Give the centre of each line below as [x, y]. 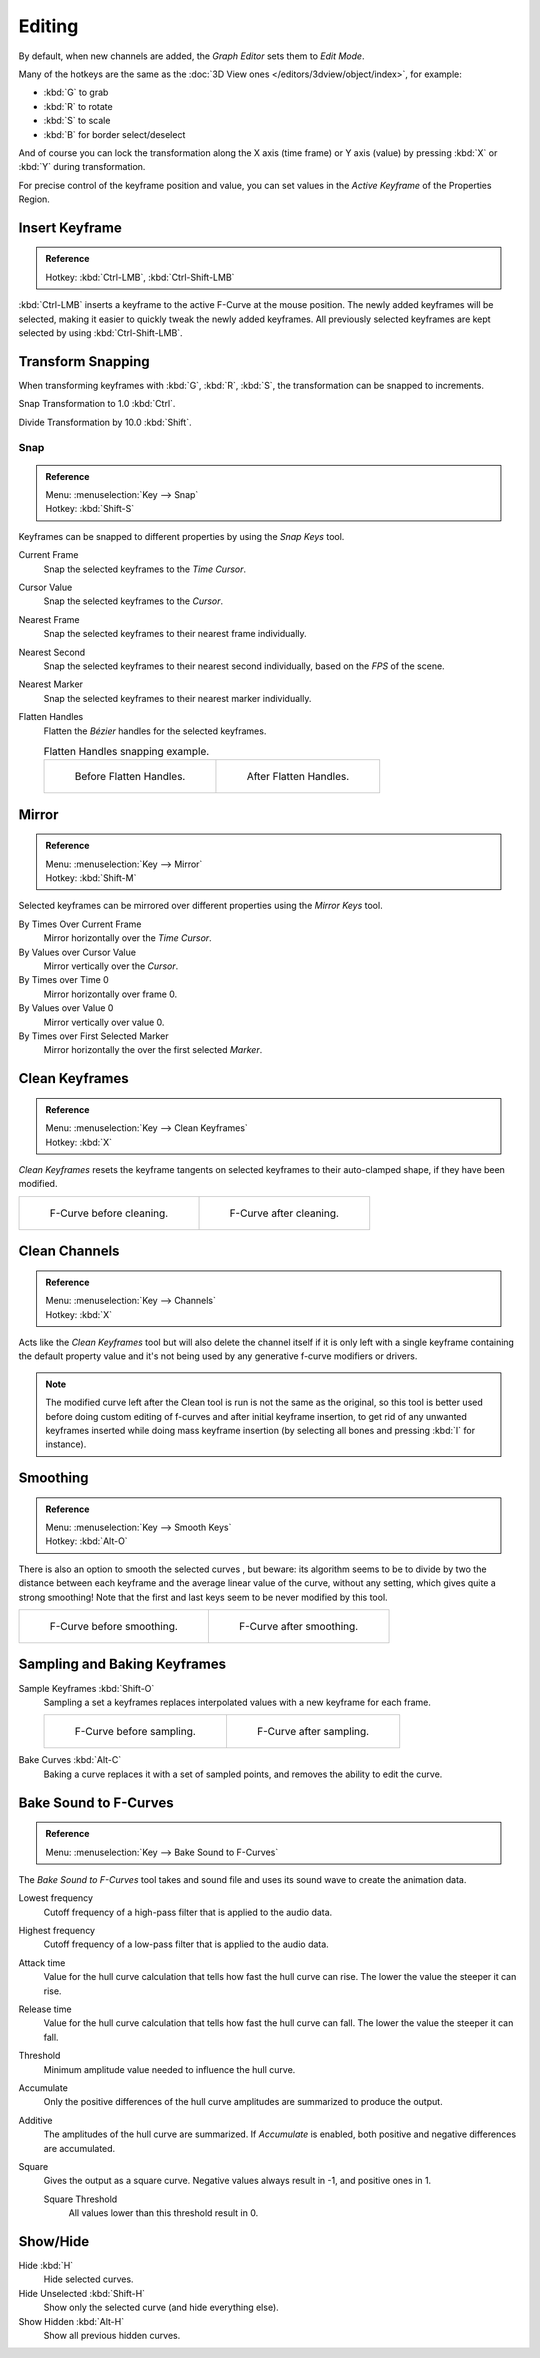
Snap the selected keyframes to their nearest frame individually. [175, 634]
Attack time [42, 1962]
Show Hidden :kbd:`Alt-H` [71, 2321]
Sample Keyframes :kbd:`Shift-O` [86, 1688]
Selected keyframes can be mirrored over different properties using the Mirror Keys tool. [201, 906]
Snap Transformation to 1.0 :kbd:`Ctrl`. [97, 404]
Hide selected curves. [88, 2279]
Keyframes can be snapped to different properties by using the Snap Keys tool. [181, 536]
